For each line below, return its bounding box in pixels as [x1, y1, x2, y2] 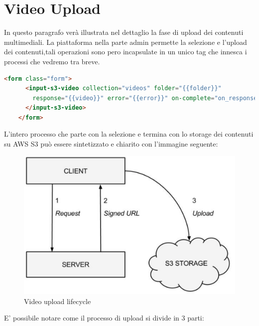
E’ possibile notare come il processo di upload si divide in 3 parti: [4, 313, 204, 323]
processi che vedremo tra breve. [4, 56, 100, 66]
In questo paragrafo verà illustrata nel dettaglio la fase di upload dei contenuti [4, 27, 244, 37]
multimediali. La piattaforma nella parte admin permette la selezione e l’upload [4, 36, 247, 47]
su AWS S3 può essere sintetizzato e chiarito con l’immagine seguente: [4, 139, 218, 149]
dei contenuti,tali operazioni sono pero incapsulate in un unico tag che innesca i [4, 46, 247, 57]
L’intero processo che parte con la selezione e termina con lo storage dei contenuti [4, 129, 254, 139]
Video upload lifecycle [24, 296, 91, 306]
